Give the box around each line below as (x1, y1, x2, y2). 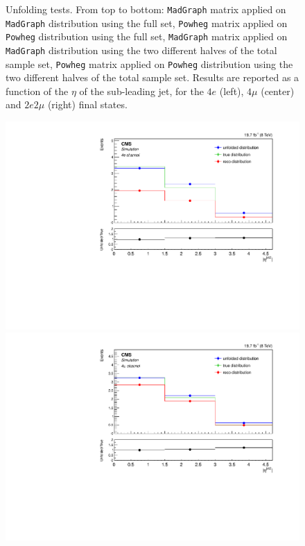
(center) (261, 83, 295, 98)
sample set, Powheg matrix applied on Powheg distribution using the (6, 56, 293, 71)
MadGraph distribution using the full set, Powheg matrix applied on (6, 15, 288, 30)
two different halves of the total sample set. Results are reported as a (6, 70, 299, 85)
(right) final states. (47, 97, 128, 112)
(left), (219, 83, 244, 98)
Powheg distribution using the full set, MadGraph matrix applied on (6, 29, 288, 44)
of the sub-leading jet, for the (79, 83, 204, 98)
